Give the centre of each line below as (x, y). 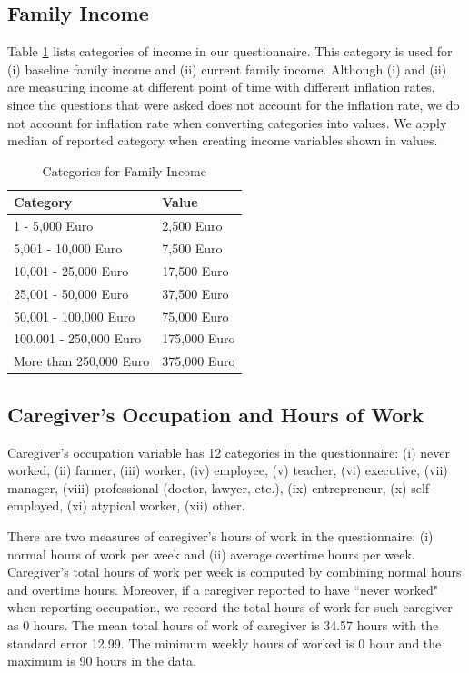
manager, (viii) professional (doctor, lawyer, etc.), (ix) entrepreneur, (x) (207, 487)
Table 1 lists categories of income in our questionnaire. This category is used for (230, 51)
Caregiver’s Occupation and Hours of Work (215, 414)
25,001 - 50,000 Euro (71, 293)
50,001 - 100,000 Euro (75, 316)
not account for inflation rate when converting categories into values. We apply (227, 122)
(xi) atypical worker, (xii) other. (156, 505)
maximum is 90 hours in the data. (102, 661)
